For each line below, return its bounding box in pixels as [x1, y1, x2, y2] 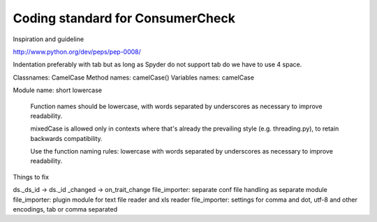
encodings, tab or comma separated [13, 205, 118, 214]
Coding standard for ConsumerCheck [13, 10, 235, 26]
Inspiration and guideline [13, 35, 84, 43]
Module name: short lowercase [13, 86, 103, 94]
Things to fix [13, 172, 49, 181]
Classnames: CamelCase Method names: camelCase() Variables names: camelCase [13, 73, 255, 82]
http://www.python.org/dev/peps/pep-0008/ [13, 47, 141, 56]
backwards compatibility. [30, 134, 103, 142]
